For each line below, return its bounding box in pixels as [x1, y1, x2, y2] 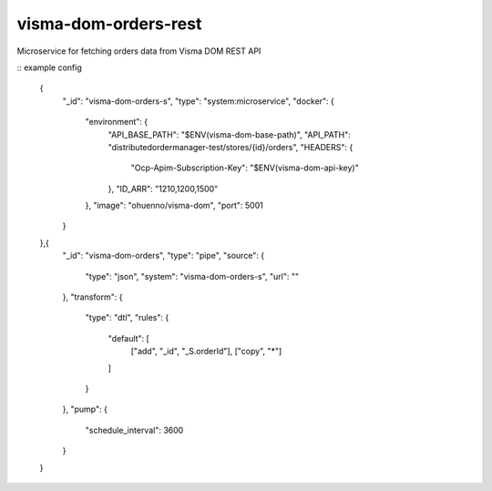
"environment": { [85, 117, 149, 128]
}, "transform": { [62, 292, 123, 302]
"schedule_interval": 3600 [85, 425, 184, 435]
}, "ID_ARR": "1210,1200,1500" [108, 183, 219, 194]
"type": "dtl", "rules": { [85, 312, 169, 323]
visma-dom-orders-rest [16, 14, 202, 34]
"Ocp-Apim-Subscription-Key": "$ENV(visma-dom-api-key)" [130, 162, 359, 173]
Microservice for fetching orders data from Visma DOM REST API [16, 46, 261, 56]
